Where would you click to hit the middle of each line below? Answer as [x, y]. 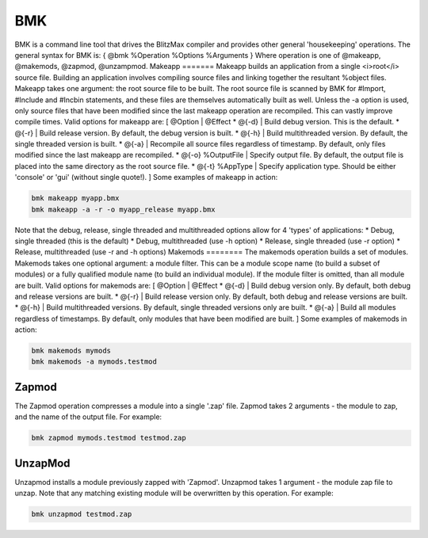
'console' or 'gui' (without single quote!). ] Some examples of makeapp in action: [146, 177]
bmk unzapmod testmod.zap [82, 514]
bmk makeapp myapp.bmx [75, 198]
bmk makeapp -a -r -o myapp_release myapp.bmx [123, 209]
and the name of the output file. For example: [88, 417]
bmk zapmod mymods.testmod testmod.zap [109, 438]
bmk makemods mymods [71, 351]
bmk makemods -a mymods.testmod [94, 362]
